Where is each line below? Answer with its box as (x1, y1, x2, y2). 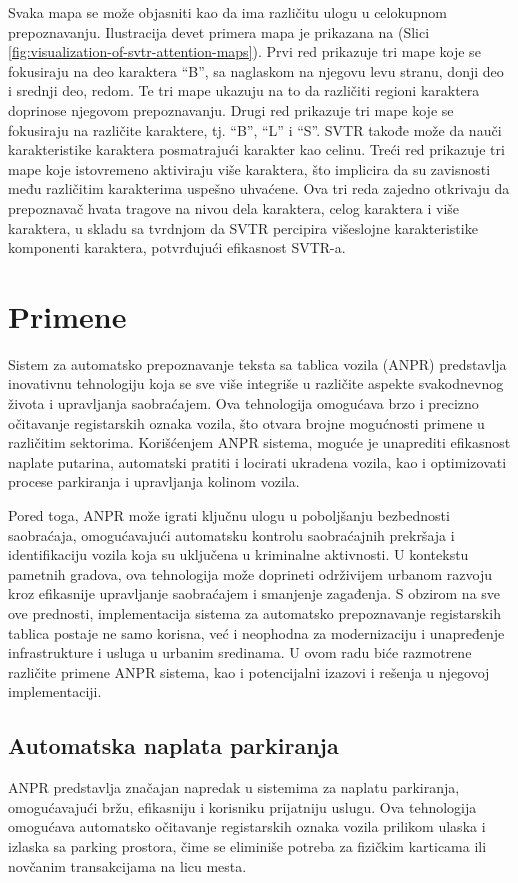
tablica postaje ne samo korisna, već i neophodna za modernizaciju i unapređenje (8, 622, 505, 643)
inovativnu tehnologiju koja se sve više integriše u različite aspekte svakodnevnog (8, 373, 504, 394)
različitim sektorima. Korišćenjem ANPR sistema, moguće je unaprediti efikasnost (8, 432, 511, 453)
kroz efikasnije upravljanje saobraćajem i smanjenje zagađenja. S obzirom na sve (8, 583, 501, 604)
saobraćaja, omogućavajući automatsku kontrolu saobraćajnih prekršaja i (8, 524, 455, 545)
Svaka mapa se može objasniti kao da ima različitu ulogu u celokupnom (8, 2, 447, 22)
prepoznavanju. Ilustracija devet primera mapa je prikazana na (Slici (8, 21, 430, 42)
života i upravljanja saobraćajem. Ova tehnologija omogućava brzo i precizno (8, 393, 479, 414)
